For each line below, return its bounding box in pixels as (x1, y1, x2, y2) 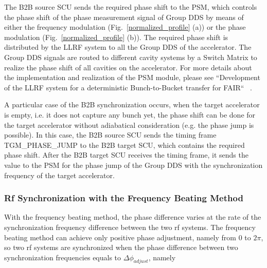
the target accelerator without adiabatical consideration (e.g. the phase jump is (4, 119, 254, 130)
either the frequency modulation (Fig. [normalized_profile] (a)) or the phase (4, 22, 246, 32)
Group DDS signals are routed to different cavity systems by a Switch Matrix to (4, 51, 257, 62)
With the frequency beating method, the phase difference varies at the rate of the (4, 212, 261, 222)
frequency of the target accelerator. (4, 169, 115, 180)
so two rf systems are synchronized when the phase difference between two (4, 242, 238, 253)
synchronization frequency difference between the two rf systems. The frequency (4, 221, 256, 232)
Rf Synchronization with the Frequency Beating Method (4, 192, 243, 204)
